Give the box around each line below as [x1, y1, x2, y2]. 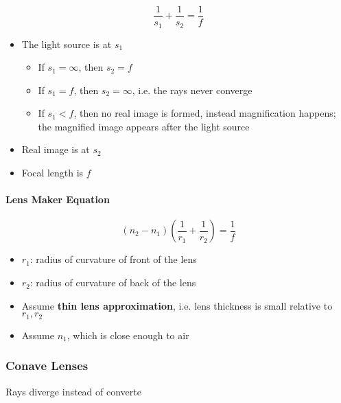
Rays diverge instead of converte [5, 384, 141, 398]
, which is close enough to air [67, 327, 189, 342]
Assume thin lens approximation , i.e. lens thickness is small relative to [21, 298, 333, 312]
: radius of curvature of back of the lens [30, 275, 196, 290]
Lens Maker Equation [5, 192, 110, 207]
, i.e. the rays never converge [132, 82, 252, 97]
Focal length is [21, 165, 84, 180]
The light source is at [21, 36, 112, 51]
